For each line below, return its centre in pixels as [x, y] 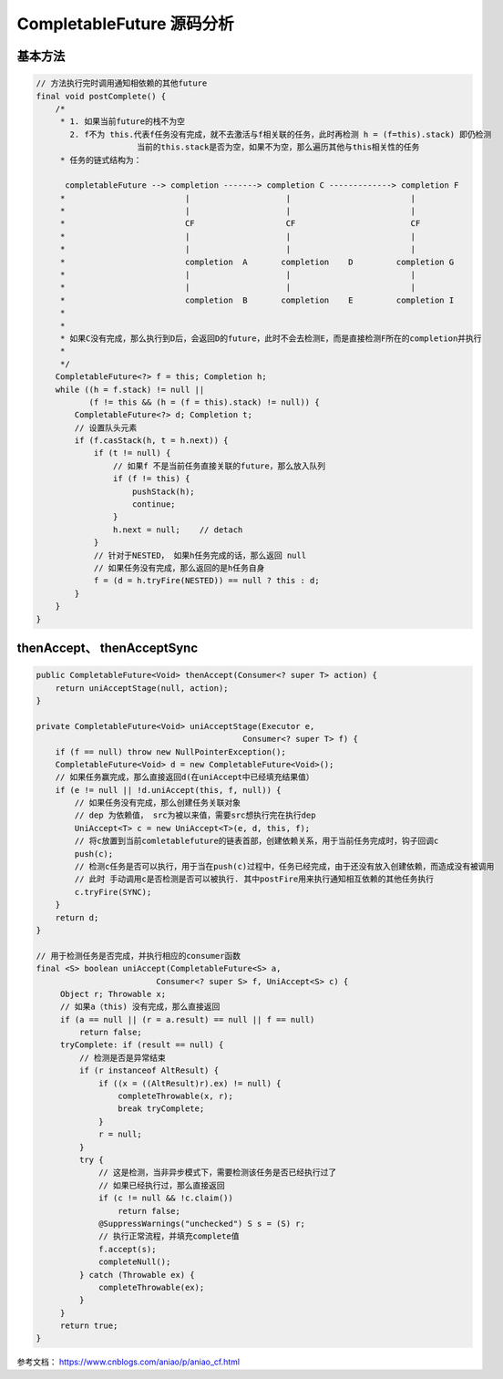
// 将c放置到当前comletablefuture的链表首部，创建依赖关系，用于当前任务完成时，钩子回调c [257, 841]
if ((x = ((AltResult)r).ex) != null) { [190, 1083]
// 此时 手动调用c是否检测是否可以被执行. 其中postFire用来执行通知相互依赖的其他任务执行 [254, 879]
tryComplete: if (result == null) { [142, 1045]
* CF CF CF [240, 224]
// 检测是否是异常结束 [122, 1058]
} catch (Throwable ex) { [137, 1275]
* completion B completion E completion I [257, 300]
